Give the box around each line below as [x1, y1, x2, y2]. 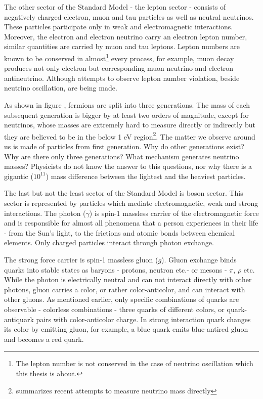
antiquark [4, 314, 34, 324]
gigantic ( [4, 170, 33, 181]
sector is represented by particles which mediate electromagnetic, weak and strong [4, 198, 258, 208]
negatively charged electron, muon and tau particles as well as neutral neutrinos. [4, 11, 254, 22]
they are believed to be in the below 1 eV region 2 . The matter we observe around [4, 129, 255, 142]
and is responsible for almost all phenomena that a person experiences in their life [4, 217, 258, 228]
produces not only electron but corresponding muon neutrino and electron [4, 63, 234, 73]
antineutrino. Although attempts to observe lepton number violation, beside [4, 72, 240, 83]
